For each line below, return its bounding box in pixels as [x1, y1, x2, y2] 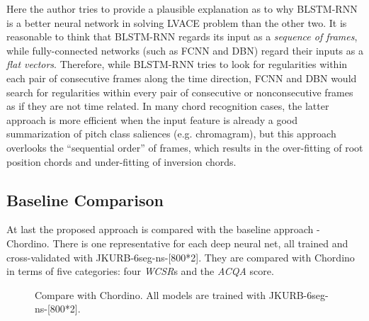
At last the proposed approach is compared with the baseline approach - [6, 222, 320, 237]
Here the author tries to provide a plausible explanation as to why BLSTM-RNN [6, 1, 358, 16]
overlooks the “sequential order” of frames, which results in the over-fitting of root [6, 140, 363, 154]
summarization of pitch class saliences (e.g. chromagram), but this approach [6, 126, 336, 141]
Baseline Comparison [6, 188, 164, 210]
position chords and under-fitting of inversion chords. [6, 154, 237, 169]
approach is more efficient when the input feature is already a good [6, 112, 297, 127]
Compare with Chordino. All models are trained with [35, 287, 266, 302]
